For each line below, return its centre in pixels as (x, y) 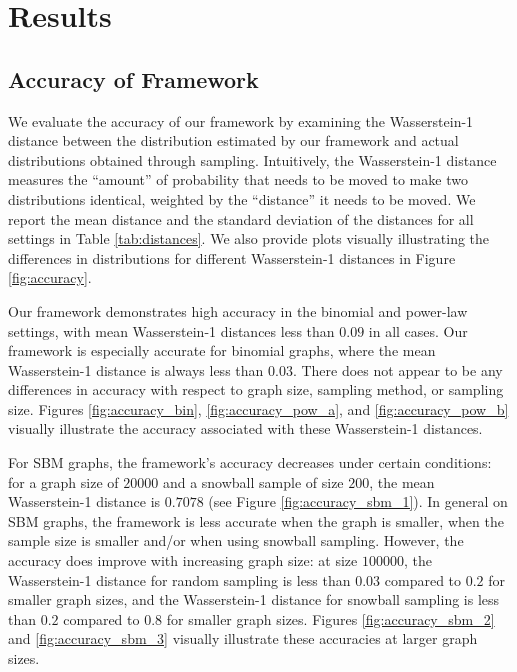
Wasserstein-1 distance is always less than (136, 369)
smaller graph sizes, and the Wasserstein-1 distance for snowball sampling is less (254, 599)
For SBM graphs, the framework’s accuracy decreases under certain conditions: (250, 462)
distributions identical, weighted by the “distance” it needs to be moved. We (242, 198)
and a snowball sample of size (253, 481)
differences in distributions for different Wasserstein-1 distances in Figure (232, 257)
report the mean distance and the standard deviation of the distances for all (241, 218)
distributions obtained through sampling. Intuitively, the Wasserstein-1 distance (252, 159)
